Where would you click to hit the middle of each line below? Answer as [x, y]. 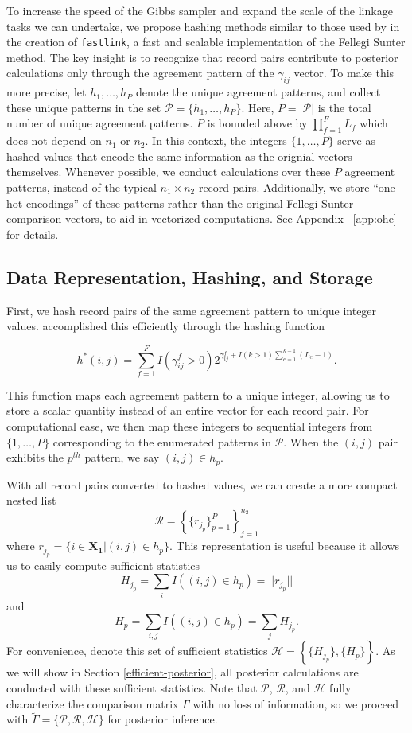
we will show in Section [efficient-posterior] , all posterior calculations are [183, 672]
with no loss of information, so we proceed [295, 703]
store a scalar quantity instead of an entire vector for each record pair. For [188, 410]
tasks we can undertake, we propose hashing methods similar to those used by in [203, 26]
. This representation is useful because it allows [285, 546]
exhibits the [35, 457]
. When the [311, 441]
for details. [33, 234]
